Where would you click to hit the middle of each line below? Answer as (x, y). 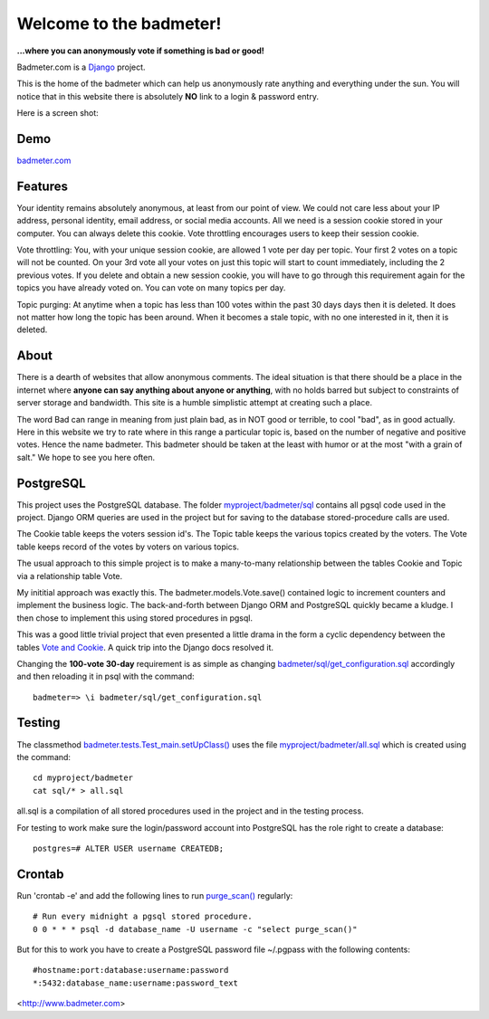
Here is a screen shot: (58, 113)
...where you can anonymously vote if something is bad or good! (140, 51)
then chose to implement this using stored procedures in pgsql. (135, 618)
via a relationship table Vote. (70, 576)
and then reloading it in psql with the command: (105, 676)
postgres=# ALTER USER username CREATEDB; (129, 848)
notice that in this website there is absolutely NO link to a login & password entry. (168, 96)
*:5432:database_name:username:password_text (136, 983)
